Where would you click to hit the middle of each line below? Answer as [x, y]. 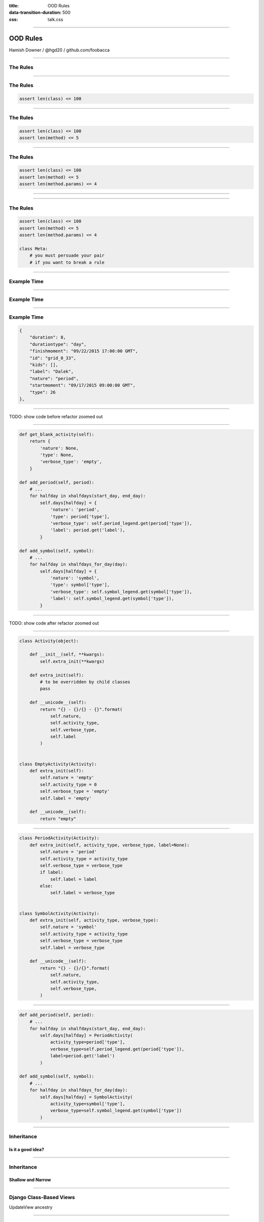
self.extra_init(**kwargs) [72, 661]
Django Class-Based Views [42, 1198]
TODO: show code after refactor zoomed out [54, 623]
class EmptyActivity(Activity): [58, 764]
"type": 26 [43, 392]
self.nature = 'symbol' [68, 927]
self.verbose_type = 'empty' [75, 791]
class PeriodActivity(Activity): [59, 838]
